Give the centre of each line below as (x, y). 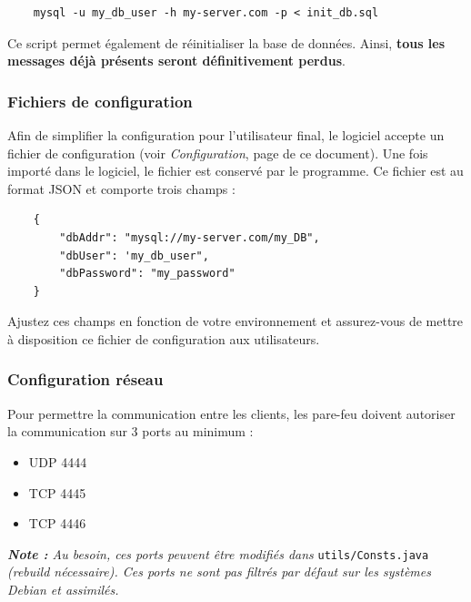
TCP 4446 (57, 523)
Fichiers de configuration (100, 101)
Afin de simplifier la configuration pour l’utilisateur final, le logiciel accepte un (226, 135)
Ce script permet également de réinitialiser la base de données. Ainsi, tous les (226, 42)
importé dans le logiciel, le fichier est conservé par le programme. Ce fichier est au (235, 171)
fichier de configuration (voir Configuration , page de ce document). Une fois (218, 153)
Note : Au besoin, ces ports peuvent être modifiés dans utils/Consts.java (218, 553)
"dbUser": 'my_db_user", (134, 255)
